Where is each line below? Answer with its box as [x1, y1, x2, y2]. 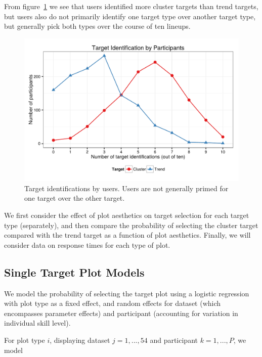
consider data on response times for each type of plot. [4, 239, 170, 250]
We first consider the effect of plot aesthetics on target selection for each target [4, 209, 249, 220]
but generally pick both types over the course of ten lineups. [4, 21, 191, 31]
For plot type [4, 334, 45, 345]
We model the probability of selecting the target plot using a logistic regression [4, 288, 249, 298]
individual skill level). [4, 318, 71, 328]
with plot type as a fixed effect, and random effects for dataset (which [4, 298, 221, 308]
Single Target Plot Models [4, 264, 145, 280]
